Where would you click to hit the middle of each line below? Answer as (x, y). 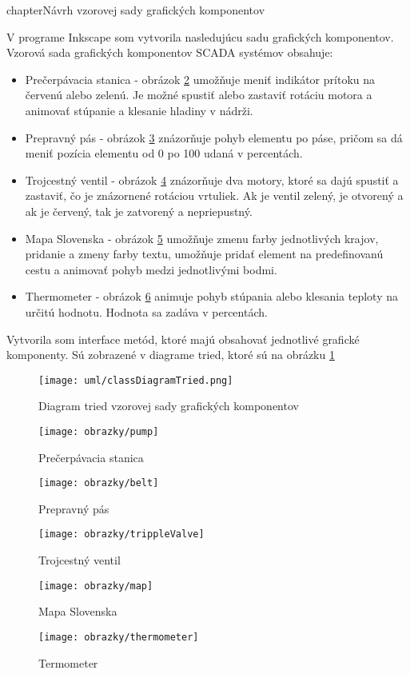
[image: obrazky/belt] (99, 483)
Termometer (68, 662)
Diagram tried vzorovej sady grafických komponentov (169, 406)
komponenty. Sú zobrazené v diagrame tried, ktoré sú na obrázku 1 (171, 355)
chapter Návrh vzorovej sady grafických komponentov (136, 10)
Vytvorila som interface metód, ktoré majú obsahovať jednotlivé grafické (183, 339)
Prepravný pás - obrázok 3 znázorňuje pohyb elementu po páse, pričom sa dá (214, 137)
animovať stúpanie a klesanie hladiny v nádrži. (139, 110)
